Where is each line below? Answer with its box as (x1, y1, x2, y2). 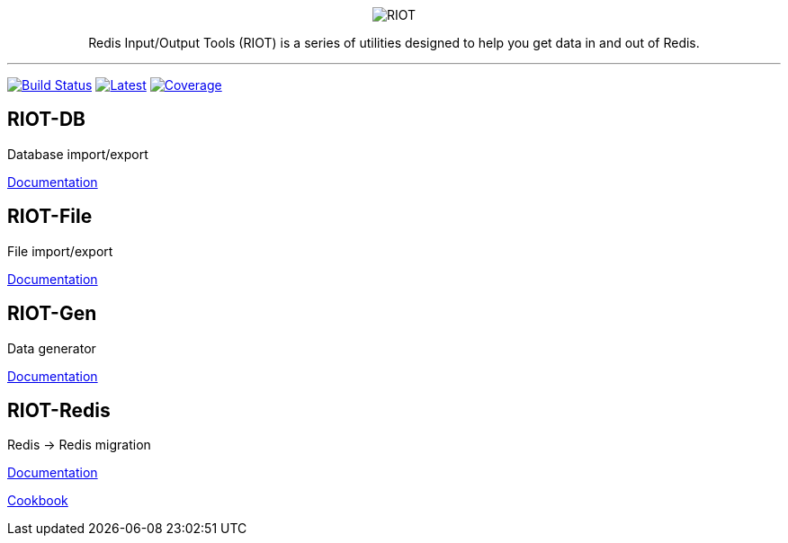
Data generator (7, 340, 96, 356)
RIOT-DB (7, 108, 86, 131)
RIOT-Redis (7, 398, 111, 422)
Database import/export (7, 146, 148, 162)
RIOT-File (7, 205, 93, 228)
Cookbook (7, 493, 68, 509)
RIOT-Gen (7, 302, 97, 325)
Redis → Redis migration (7, 437, 151, 453)
